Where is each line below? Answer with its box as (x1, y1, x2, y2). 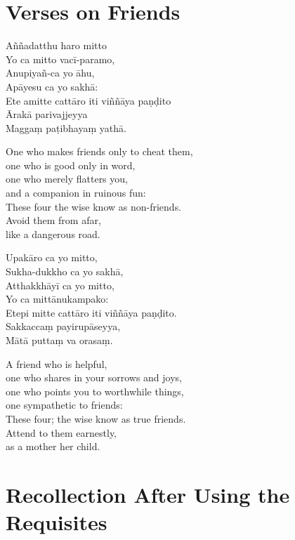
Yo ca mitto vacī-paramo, (6, 51, 115, 66)
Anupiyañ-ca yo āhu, (6, 65, 95, 80)
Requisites (6, 508, 107, 536)
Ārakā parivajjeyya (6, 107, 88, 121)
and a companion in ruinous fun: (6, 185, 146, 200)
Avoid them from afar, (6, 213, 101, 228)
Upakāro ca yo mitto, (6, 250, 98, 265)
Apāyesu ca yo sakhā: (6, 79, 98, 93)
